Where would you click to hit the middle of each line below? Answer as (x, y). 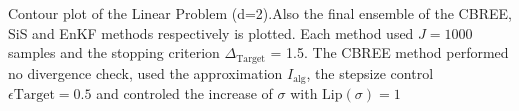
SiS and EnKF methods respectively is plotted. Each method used (211, 32)
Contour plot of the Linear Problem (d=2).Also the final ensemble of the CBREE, (260, 13)
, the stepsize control (370, 72)
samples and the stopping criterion (114, 52)
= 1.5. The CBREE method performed (389, 52)
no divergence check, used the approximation (145, 72)
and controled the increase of (184, 93)
